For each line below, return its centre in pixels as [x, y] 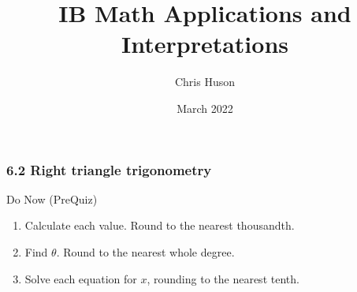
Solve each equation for [81, 278]
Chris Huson [205, 82]
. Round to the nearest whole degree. [145, 251]
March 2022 [205, 108]
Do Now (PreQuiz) [52, 198]
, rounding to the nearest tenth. [223, 278]
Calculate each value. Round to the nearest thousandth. [160, 225]
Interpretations [205, 44]
